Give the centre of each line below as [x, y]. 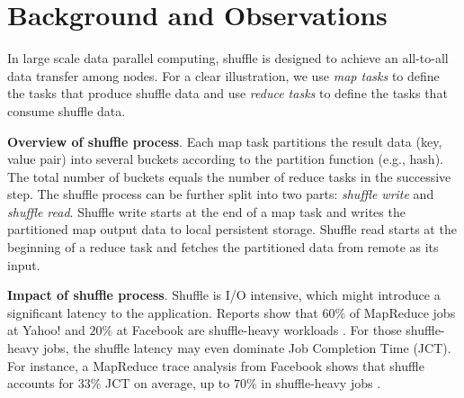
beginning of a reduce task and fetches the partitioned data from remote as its [223, 247]
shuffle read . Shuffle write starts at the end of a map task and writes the [206, 211]
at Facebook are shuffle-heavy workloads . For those [259, 330]
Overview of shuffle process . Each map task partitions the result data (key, [225, 141]
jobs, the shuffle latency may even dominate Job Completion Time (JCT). [247, 348]
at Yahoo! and [46, 330]
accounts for [41, 383]
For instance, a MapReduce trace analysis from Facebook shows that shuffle [216, 365]
